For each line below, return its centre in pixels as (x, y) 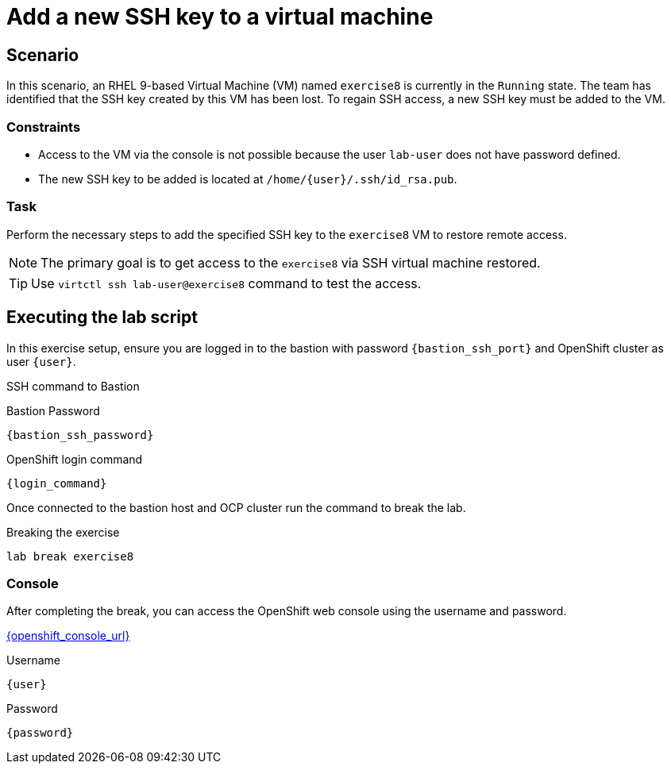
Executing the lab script (102, 318)
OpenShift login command (75, 459)
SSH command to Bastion (73, 386)
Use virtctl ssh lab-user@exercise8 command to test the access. (226, 283)
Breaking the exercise (63, 532)
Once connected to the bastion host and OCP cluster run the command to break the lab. (236, 507)
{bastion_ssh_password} (80, 435)
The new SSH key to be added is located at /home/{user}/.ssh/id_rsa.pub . (248, 179)
